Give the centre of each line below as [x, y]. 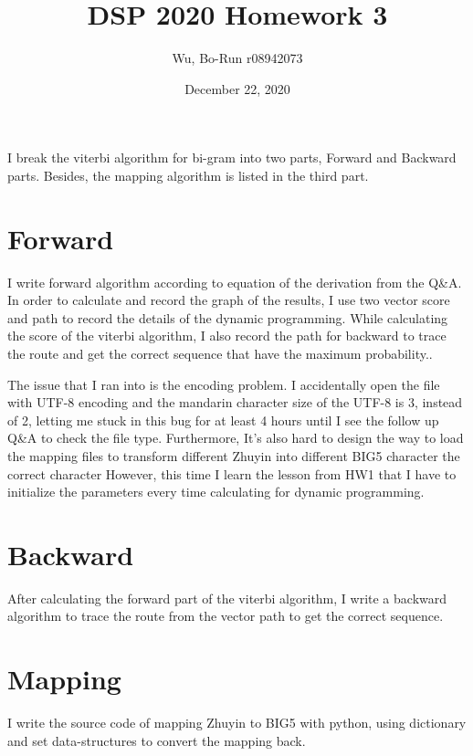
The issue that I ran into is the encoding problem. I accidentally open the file [224, 384]
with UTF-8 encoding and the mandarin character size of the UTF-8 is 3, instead [235, 402]
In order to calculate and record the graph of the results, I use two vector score [229, 300]
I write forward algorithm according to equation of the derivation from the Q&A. [235, 282]
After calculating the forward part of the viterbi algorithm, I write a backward [227, 598]
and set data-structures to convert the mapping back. [157, 740]
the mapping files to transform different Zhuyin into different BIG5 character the [234, 455]
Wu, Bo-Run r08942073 [237, 58]
